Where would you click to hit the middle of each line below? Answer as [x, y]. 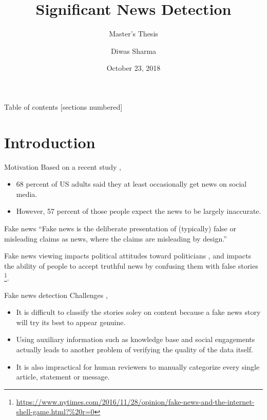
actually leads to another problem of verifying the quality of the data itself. [135, 349]
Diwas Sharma [133, 51]
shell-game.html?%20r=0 [55, 412]
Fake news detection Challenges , [56, 295]
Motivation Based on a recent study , [63, 166]
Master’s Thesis [133, 34]
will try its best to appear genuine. [71, 322]
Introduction [50, 142]
